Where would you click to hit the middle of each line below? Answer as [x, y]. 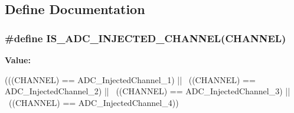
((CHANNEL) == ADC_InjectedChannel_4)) [94, 102]
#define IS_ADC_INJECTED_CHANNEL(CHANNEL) [146, 38]
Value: [18, 60]
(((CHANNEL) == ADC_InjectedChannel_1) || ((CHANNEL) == [130, 79]
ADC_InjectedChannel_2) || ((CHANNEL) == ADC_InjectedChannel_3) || [148, 91]
